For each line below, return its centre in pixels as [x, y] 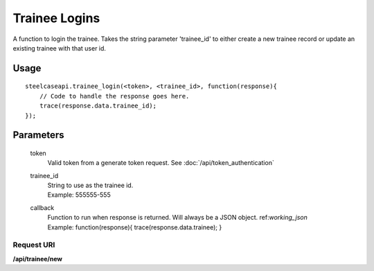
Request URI [34, 245]
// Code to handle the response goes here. [114, 96]
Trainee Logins [56, 18]
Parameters [38, 135]
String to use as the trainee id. [90, 185]
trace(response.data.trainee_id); [98, 106]
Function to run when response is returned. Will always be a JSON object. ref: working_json [177, 218]
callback [42, 207]
